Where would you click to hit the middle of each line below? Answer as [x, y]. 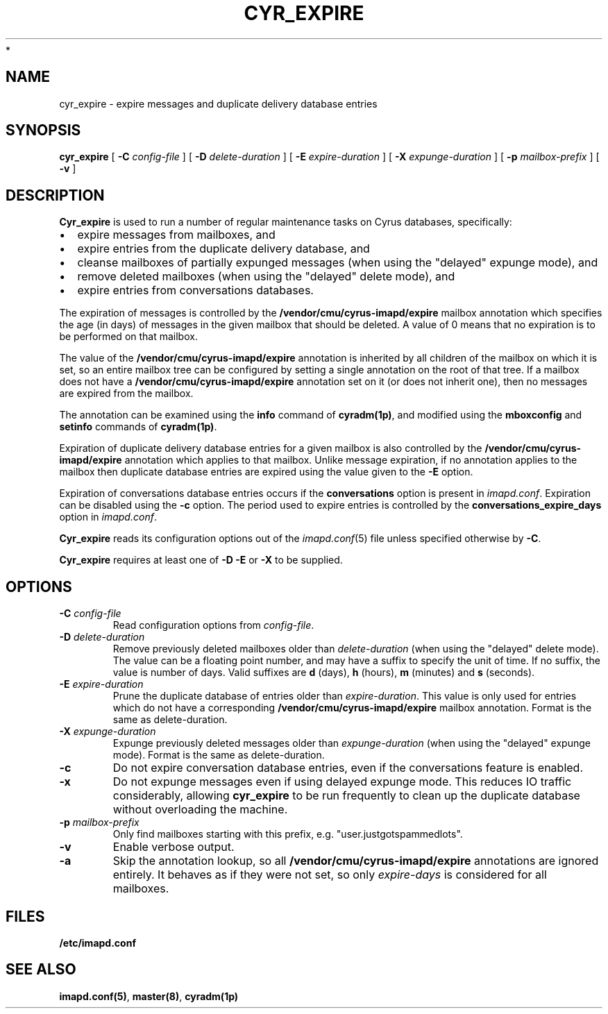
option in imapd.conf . [108, 517]
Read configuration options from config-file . [213, 625]
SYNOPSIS [43, 130]
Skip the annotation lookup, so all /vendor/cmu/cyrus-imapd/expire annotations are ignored [356, 861]
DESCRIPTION [55, 195]
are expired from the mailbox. [126, 394]
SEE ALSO [41, 970]
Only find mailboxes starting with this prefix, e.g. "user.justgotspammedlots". [288, 834]
